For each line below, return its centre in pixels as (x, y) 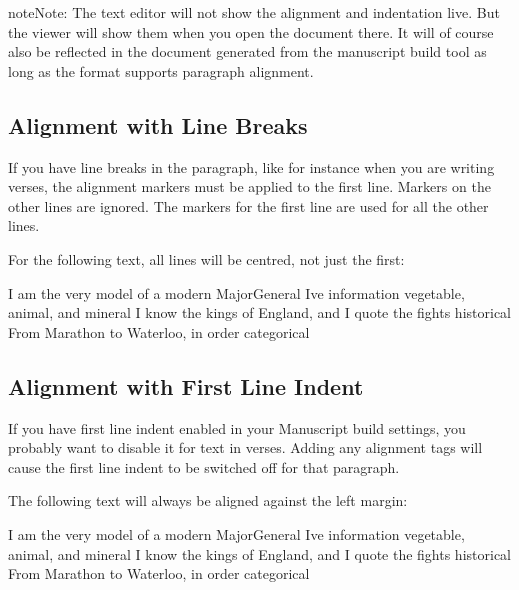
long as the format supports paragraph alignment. (161, 70)
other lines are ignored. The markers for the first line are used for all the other (248, 205)
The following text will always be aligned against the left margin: (208, 500)
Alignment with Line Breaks (158, 124)
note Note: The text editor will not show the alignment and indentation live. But (254, 12)
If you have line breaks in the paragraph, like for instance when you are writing (251, 166)
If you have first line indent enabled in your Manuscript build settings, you (237, 427)
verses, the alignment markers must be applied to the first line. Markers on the (249, 186)
